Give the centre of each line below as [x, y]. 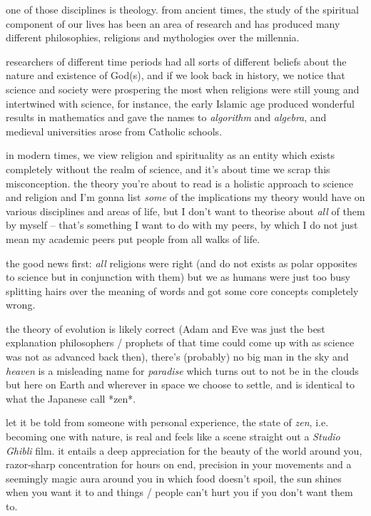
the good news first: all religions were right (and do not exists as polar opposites [182, 263]
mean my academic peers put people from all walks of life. [133, 238]
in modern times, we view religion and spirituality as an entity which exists [170, 155]
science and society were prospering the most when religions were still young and [183, 89]
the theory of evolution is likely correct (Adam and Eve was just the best [166, 328]
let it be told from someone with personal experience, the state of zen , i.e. [167, 422]
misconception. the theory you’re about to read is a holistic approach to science [179, 183]
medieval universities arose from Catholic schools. [114, 131]
